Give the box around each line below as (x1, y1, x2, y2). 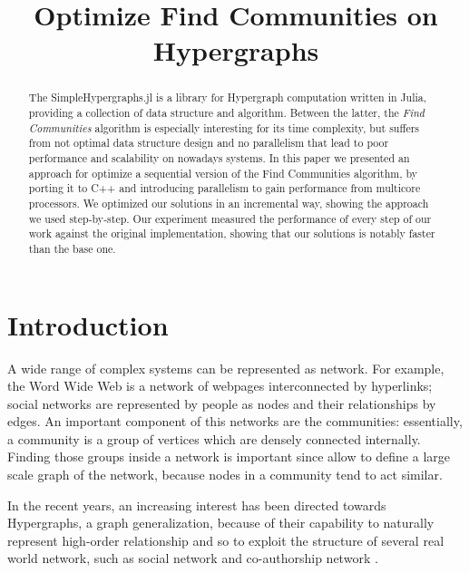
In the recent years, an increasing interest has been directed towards (7, 495, 386, 514)
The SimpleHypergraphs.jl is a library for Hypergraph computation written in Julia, (28, 90, 427, 105)
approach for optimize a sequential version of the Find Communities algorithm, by (28, 165, 418, 180)
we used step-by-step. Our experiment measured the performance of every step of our (28, 210, 432, 226)
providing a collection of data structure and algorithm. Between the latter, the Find (28, 105, 425, 121)
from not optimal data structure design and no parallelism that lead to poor (28, 135, 389, 151)
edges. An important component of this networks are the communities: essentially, (7, 412, 463, 431)
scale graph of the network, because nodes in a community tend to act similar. (7, 465, 443, 484)
